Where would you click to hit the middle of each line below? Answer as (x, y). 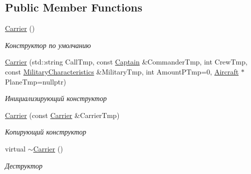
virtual (15, 148)
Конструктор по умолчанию (48, 45)
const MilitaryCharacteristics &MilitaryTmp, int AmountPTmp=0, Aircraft (122, 71)
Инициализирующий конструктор (56, 98)
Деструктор (24, 165)
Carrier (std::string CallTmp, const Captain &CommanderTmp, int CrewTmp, (126, 62)
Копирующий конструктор (46, 132)
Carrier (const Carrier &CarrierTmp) (62, 115)
